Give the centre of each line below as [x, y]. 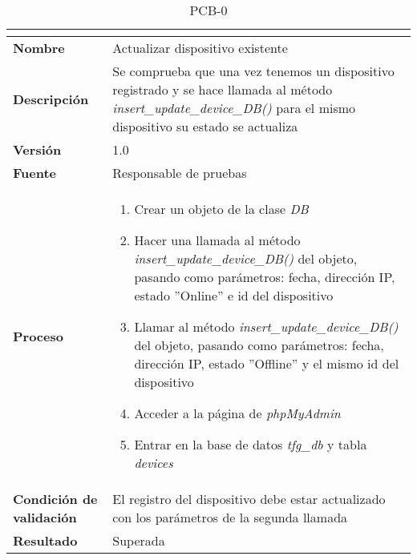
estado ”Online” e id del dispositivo [234, 295]
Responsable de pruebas [180, 173]
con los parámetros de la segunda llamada [230, 517]
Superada [139, 540]
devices [154, 463]
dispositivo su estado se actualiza [205, 126]
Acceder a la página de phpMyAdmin [237, 413]
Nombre [39, 48]
